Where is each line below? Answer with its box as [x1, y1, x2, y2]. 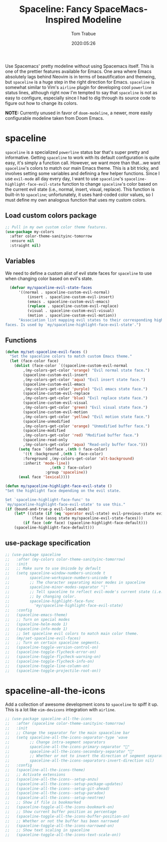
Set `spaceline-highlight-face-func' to [5, 497, 90, 502]
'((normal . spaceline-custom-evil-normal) [18, 289, 110, 295]
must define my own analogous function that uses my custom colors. [5, 197, 147, 203]
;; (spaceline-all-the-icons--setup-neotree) [5, 795, 106, 801]
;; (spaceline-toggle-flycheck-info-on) [5, 659, 94, 664]
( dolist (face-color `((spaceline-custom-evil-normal [14, 363, 128, 368]
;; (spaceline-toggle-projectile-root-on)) [5, 668, 101, 673]
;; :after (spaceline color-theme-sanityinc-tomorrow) [5, 721, 126, 726]
